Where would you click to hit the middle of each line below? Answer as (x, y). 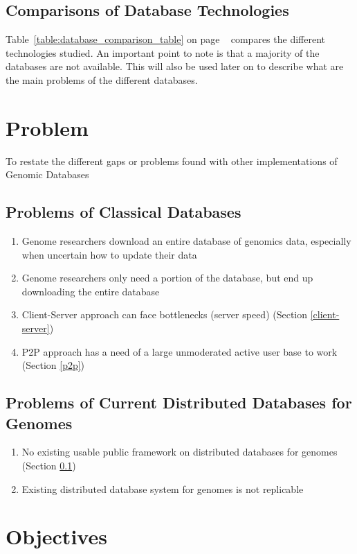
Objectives (56, 536)
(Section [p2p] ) (53, 365)
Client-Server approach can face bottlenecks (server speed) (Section (165, 314)
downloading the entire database (91, 291)
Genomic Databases (47, 174)
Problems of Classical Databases (123, 212)
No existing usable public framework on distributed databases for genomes (180, 452)
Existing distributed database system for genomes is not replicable (163, 488)
